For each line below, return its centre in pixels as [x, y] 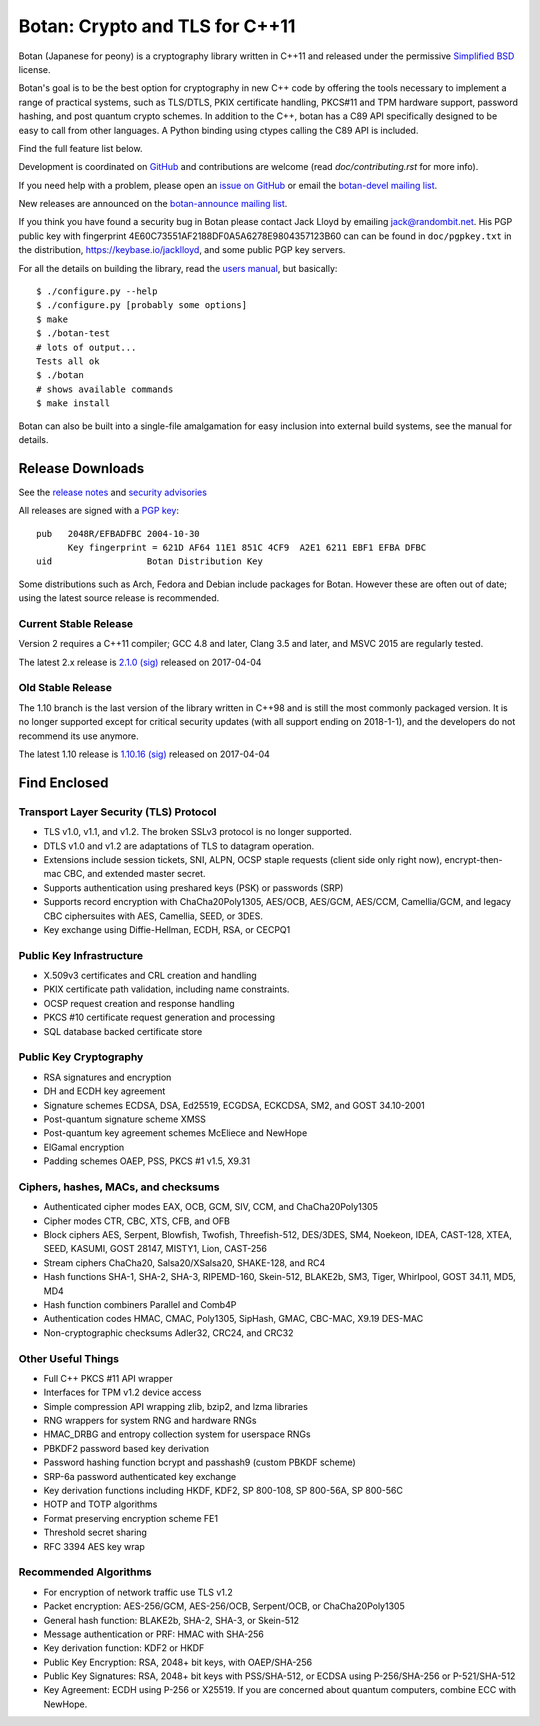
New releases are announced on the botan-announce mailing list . [153, 204]
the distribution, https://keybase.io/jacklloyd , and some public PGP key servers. [182, 250]
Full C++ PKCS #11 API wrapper [108, 1378]
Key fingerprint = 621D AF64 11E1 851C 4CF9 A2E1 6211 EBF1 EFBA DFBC [247, 547]
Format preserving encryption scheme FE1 [131, 1518]
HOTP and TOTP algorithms [100, 1504]
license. [34, 69]
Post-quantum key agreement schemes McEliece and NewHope [175, 1133]
